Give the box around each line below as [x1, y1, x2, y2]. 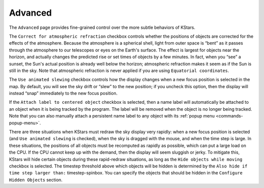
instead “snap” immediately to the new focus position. [9, 91, 118, 96]
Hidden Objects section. [9, 177, 63, 183]
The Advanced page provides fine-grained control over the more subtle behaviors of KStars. [9, 24, 196, 30]
